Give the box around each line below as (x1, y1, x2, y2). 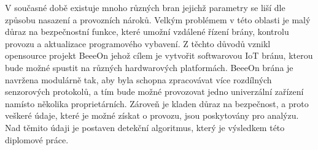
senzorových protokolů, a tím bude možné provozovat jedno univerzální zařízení (5, 85, 304, 98)
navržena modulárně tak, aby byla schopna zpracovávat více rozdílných (5, 73, 272, 86)
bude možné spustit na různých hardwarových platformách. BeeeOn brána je (5, 61, 293, 73)
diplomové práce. (5, 133, 69, 146)
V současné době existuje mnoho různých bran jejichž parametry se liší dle (5, 1, 285, 13)
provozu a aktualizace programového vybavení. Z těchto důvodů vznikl (5, 37, 271, 50)
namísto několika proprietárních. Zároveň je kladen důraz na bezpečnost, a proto (5, 97, 309, 110)
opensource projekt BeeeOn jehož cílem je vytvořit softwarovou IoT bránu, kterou (5, 49, 313, 62)
